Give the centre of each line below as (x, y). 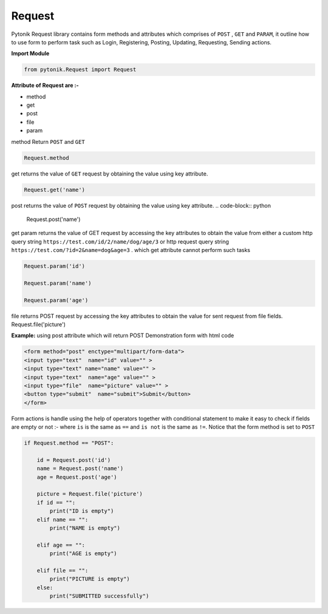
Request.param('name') (58, 283)
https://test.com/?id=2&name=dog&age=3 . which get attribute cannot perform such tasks (131, 250)
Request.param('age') (56, 300)
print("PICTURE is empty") (90, 579)
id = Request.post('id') (74, 460)
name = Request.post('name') (80, 469)
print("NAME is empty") (85, 528)
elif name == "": (63, 520)
